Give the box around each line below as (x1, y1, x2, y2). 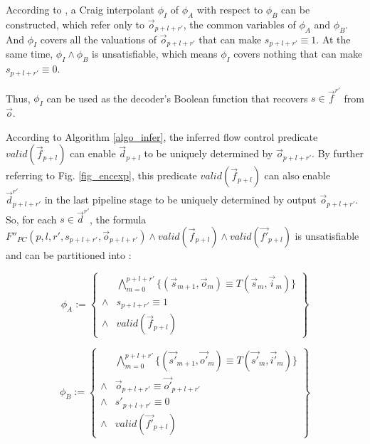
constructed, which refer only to (6, 16, 145, 31)
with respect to (196, 2, 263, 16)
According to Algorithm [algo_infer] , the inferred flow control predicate (6, 129, 318, 144)
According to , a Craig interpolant (6, 2, 154, 16)
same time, (6, 46, 53, 61)
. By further (312, 146, 364, 161)
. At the (316, 31, 351, 46)
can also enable (264, 168, 331, 183)
